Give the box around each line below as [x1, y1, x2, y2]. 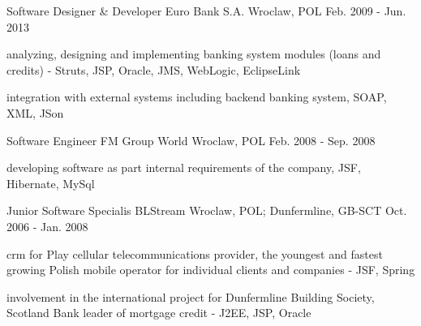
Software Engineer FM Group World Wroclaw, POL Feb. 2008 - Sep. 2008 [6, 131, 376, 148]
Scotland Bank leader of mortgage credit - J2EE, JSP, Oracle [6, 304, 311, 321]
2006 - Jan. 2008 [6, 217, 88, 234]
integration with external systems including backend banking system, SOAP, [6, 88, 387, 105]
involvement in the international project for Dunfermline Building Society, [6, 288, 375, 305]
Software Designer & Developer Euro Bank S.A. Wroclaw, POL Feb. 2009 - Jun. [6, 2, 406, 19]
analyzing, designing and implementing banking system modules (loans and [6, 45, 381, 62]
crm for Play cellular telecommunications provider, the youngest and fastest [6, 245, 383, 262]
